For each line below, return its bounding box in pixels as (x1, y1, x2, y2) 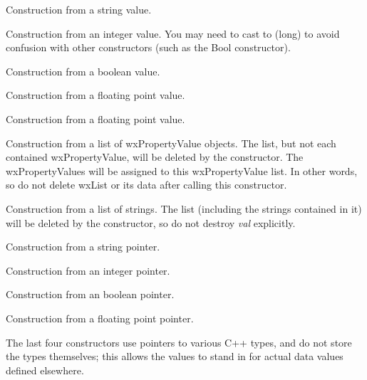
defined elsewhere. (6, 362, 84, 377)
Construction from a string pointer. (6, 239, 160, 254)
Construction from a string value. (6, 2, 152, 16)
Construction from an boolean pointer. (6, 287, 175, 302)
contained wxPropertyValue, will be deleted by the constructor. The (6, 149, 304, 164)
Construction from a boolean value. (6, 63, 160, 78)
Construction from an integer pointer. (6, 263, 170, 278)
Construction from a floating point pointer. (6, 310, 194, 325)
